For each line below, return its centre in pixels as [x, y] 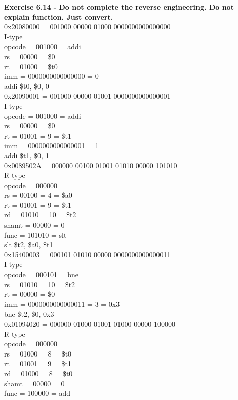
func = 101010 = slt [35, 234]
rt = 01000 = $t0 [31, 66]
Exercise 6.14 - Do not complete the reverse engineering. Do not [119, 7]
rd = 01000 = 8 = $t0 [38, 373]
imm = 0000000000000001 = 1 [51, 145]
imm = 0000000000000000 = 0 [51, 76]
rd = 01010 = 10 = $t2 [40, 215]
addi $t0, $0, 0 [27, 86]
